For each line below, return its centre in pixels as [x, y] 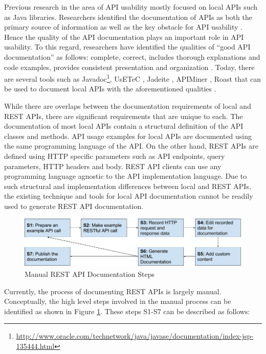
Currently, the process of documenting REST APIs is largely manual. [113, 291]
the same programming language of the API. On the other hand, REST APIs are [131, 146]
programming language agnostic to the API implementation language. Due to [126, 176]
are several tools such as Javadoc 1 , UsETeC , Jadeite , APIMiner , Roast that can [133, 78]
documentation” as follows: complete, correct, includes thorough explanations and [132, 56]
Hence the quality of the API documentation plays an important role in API [124, 37]
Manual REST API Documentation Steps [90, 274]
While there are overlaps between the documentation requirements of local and [128, 106]
